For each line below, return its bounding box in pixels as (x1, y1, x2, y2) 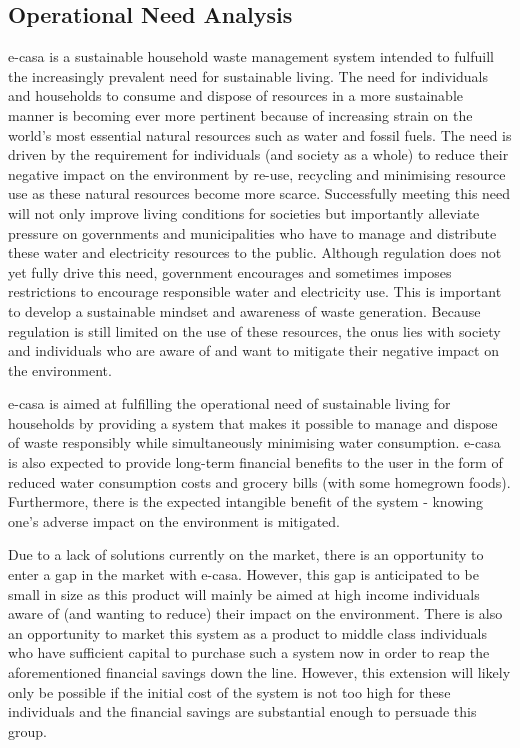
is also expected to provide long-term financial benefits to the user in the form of (8, 452, 503, 473)
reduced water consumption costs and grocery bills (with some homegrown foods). (8, 471, 511, 492)
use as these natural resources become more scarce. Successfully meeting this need (8, 183, 511, 204)
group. (8, 720, 47, 741)
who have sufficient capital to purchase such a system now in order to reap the (8, 642, 490, 663)
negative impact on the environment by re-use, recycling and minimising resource (8, 163, 506, 184)
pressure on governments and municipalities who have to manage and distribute (8, 222, 497, 243)
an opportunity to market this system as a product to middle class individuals (8, 622, 488, 643)
